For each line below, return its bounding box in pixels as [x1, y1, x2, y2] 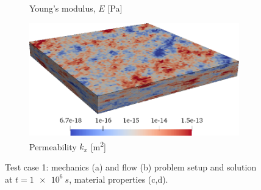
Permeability [29, 140, 77, 153]
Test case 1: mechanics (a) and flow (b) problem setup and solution [5, 161, 257, 173]
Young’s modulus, [29, 2, 96, 14]
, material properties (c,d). [69, 172, 168, 185]
